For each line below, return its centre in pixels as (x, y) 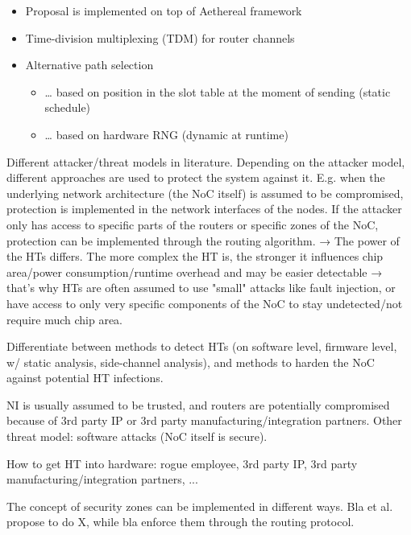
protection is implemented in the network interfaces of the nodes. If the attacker (204, 209)
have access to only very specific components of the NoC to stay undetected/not (205, 303)
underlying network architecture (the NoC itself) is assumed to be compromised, (205, 193)
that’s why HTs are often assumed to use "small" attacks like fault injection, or (201, 288)
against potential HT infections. (85, 378)
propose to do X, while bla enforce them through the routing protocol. (181, 522)
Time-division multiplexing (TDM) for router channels (160, 37)
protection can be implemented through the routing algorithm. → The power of (203, 240)
